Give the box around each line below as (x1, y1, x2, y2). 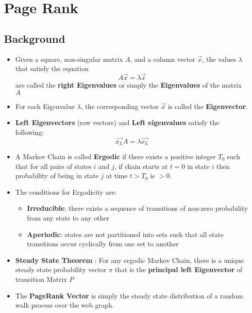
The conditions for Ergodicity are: (15, 186, 117, 197)
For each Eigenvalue (15, 101, 75, 111)
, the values (202, 54, 236, 64)
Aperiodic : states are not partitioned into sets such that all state (27, 229, 224, 239)
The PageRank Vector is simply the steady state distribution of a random (15, 290, 243, 300)
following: (15, 127, 44, 137)
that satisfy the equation (15, 63, 89, 74)
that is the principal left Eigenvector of (115, 264, 242, 275)
